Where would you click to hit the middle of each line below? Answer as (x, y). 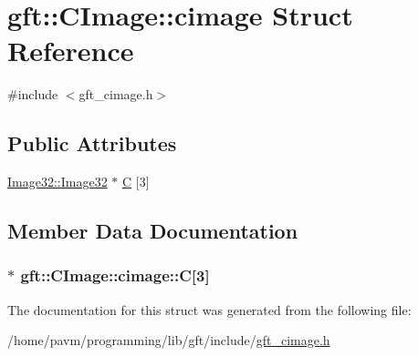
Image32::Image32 (57, 182)
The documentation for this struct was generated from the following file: (209, 309)
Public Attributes (92, 143)
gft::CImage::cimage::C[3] (115, 275)
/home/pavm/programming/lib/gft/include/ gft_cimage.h (169, 340)
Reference (71, 51)
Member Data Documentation (153, 231)
